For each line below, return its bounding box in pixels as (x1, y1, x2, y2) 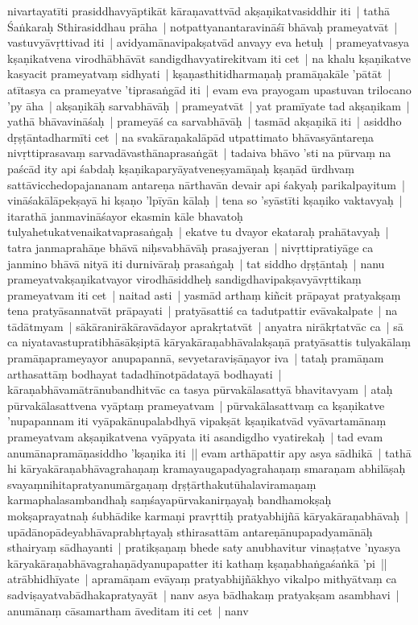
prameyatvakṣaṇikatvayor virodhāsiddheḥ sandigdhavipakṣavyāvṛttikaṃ (7, 271, 362, 288)
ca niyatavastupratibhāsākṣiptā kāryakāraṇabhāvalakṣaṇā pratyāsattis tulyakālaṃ (7, 333, 411, 350)
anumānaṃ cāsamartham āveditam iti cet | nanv (7, 602, 249, 619)
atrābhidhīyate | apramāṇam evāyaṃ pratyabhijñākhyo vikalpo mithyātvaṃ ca (7, 570, 397, 587)
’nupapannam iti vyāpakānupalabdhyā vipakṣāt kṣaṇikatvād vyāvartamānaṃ (7, 412, 387, 429)
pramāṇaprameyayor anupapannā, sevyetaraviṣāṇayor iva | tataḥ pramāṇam (7, 350, 384, 366)
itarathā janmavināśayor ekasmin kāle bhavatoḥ (7, 207, 243, 224)
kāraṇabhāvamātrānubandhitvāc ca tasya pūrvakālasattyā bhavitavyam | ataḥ (7, 381, 393, 398)
